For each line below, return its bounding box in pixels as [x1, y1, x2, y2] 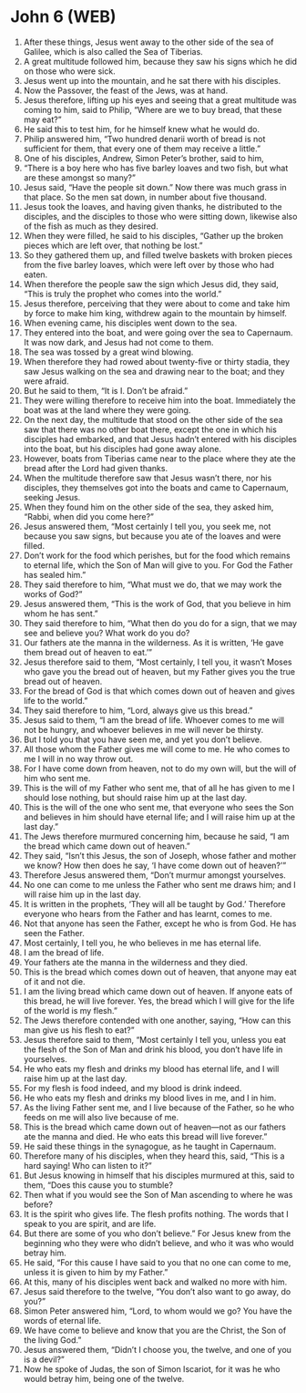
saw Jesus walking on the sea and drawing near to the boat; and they [23, 366, 285, 377]
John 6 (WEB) [10, 6, 117, 27]
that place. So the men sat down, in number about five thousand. [23, 191, 267, 202]
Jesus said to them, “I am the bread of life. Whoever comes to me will [23, 714, 285, 726]
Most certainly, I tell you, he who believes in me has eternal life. [23, 937, 262, 948]
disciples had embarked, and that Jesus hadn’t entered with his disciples [23, 433, 297, 444]
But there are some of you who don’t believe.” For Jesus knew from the [23, 1228, 291, 1239]
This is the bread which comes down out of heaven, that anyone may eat [23, 966, 297, 977]
